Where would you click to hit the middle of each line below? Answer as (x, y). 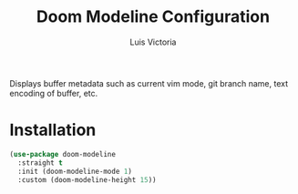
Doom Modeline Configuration (153, 17)
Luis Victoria (153, 42)
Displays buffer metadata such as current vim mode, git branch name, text (149, 83)
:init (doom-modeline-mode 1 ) (75, 171)
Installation (53, 130)
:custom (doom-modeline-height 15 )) (87, 179)
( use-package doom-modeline (63, 154)
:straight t (41, 163)
